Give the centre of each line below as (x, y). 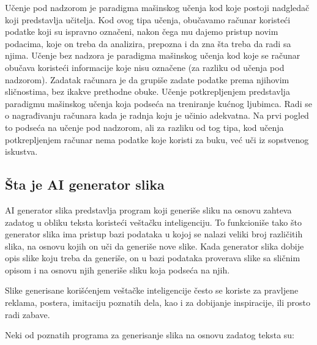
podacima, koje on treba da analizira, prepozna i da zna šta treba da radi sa (148, 43)
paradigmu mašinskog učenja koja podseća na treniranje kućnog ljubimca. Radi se (158, 103)
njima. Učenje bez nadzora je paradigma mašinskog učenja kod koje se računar (153, 55)
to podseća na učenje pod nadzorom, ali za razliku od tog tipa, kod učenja (144, 127)
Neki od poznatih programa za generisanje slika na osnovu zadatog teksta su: (150, 335)
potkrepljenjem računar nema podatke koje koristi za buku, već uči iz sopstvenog (157, 139)
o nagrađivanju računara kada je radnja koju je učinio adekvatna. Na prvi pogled (157, 115)
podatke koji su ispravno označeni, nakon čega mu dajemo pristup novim (142, 32)
